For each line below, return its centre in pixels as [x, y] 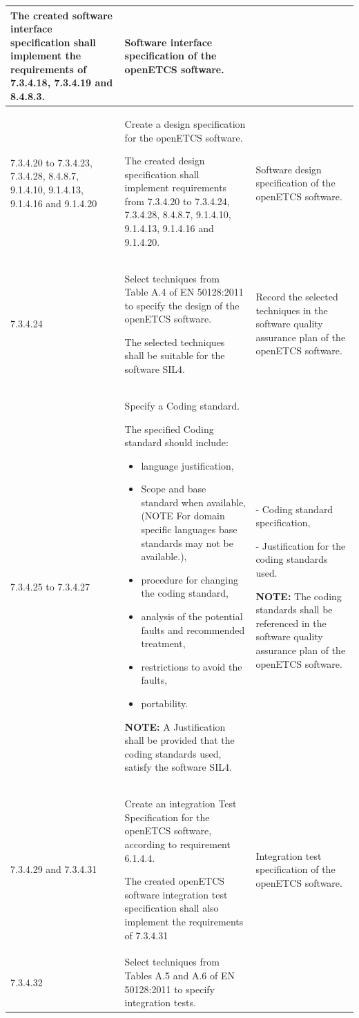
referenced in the [291, 623]
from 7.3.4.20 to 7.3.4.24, [177, 201]
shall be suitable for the [175, 355]
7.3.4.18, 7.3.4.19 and [62, 83]
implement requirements [176, 188]
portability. [165, 703]
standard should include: [176, 442]
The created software [61, 15]
